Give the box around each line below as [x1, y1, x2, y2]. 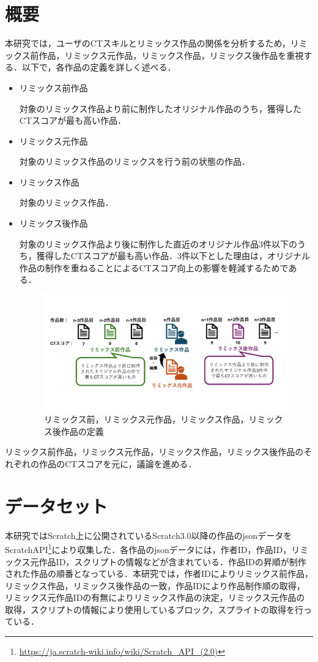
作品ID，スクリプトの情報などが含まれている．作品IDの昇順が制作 [39, 555, 306, 568]
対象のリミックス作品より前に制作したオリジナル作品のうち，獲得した [19, 102, 302, 115]
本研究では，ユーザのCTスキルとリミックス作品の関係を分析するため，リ [5, 37, 299, 50]
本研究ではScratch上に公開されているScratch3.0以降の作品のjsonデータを [5, 528, 292, 541]
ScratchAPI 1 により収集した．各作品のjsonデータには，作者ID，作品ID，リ [5, 541, 300, 555]
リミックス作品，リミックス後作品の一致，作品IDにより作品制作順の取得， [5, 579, 305, 592]
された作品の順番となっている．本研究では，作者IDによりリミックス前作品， [5, 567, 313, 580]
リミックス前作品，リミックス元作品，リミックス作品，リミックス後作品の [5, 445, 304, 458]
